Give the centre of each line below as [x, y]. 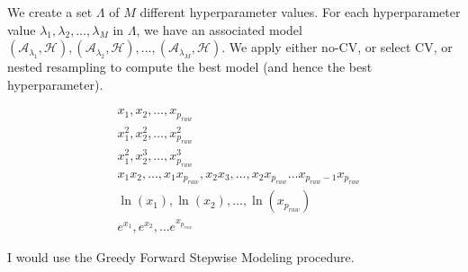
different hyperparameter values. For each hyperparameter [300, 12]
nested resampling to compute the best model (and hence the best [190, 67]
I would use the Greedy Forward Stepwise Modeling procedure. [181, 256]
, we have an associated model [219, 29]
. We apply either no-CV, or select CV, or [337, 47]
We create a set [50, 12]
